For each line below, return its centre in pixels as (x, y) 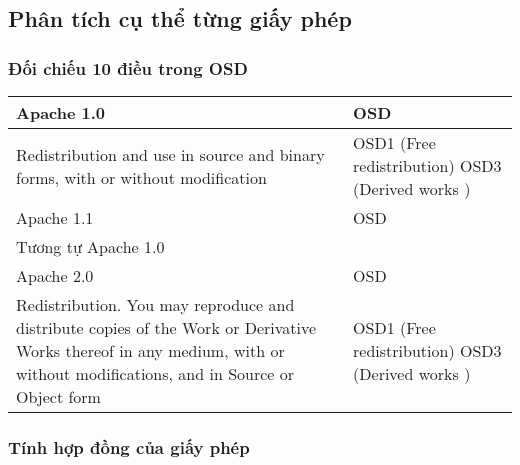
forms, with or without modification (141, 177)
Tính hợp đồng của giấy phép (129, 446)
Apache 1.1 (55, 217)
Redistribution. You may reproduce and (155, 304)
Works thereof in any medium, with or (150, 350)
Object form (58, 396)
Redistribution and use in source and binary (170, 154)
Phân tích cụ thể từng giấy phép (180, 18)
